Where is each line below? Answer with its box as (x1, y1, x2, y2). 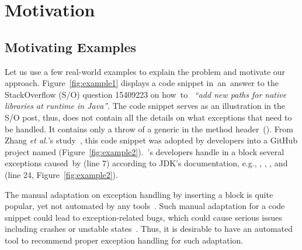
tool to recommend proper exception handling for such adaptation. (5, 234, 244, 246)
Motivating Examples (5, 37, 137, 56)
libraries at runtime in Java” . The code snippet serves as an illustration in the (5, 100, 285, 112)
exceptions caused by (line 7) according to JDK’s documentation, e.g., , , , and (5, 157, 288, 169)
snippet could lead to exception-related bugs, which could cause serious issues (5, 211, 282, 223)
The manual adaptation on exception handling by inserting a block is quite (5, 188, 273, 200)
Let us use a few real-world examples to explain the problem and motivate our (5, 65, 286, 77)
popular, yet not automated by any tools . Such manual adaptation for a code (5, 200, 285, 212)
